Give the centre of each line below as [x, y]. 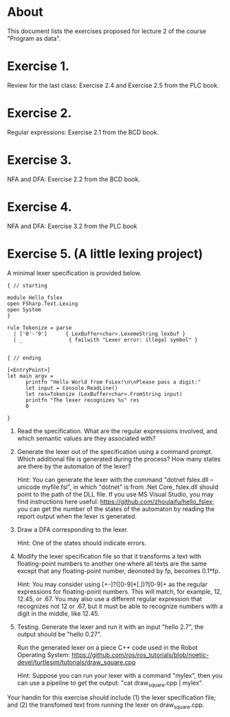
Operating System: [44, 654]
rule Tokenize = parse [39, 328]
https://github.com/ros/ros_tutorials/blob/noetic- [140, 654]
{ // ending [24, 358]
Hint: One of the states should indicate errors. [81, 543]
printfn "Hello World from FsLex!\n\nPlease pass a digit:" [113, 382]
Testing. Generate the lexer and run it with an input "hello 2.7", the [110, 627]
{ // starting [27, 285]
